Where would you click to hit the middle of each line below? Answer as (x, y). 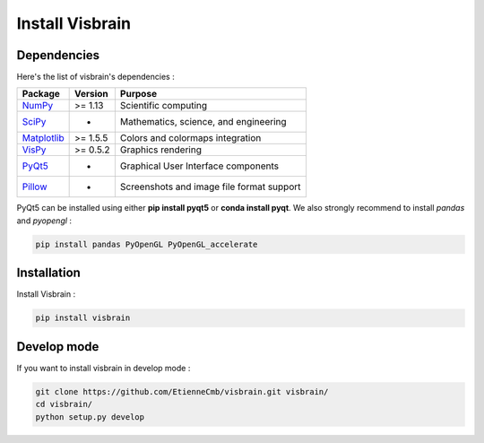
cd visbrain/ (64, 404)
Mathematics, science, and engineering (203, 122)
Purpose (138, 94)
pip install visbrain (83, 318)
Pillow (35, 187)
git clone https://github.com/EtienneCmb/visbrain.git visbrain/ (182, 391)
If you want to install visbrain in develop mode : (104, 368)
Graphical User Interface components (199, 166)
